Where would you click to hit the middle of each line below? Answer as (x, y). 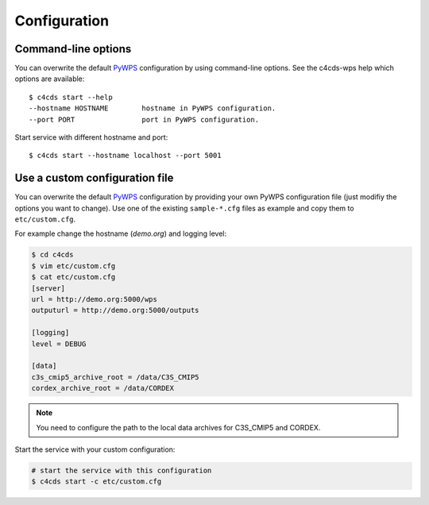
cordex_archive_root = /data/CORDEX (103, 388)
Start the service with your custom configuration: (95, 449)
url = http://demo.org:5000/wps (95, 299)
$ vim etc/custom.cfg (73, 266)
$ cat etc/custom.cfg (73, 277)
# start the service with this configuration (122, 470)
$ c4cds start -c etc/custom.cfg (97, 482)
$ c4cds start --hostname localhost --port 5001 (125, 156)
